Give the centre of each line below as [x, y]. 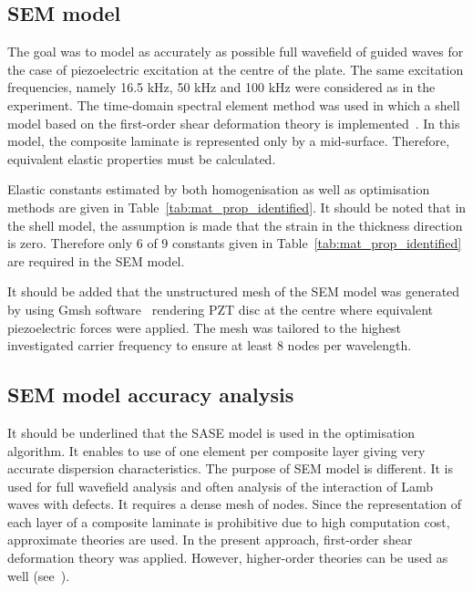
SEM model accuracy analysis [151, 395]
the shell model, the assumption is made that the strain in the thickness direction [235, 225]
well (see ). [39, 575]
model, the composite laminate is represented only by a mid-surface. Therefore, [229, 141]
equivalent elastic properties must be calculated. [142, 158]
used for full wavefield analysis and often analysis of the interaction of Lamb [220, 486]
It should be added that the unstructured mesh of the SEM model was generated [234, 291]
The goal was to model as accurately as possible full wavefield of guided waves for [236, 52]
